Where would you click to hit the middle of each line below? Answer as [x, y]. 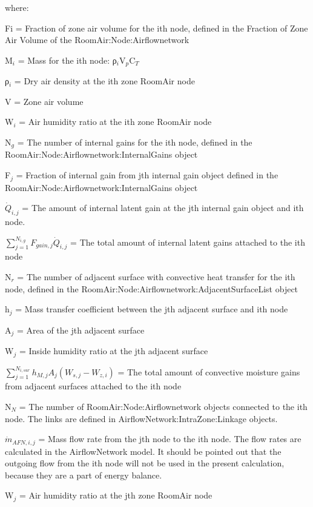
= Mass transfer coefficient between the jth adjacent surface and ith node [152, 309]
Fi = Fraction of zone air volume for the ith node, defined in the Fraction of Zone [156, 28]
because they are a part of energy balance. [84, 475]
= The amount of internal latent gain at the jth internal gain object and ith [163, 208]
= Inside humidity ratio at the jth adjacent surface [114, 351]
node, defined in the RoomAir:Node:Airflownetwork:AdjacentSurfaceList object [152, 288]
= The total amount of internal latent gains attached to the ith [188, 242]
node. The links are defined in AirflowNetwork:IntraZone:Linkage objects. [141, 418]
